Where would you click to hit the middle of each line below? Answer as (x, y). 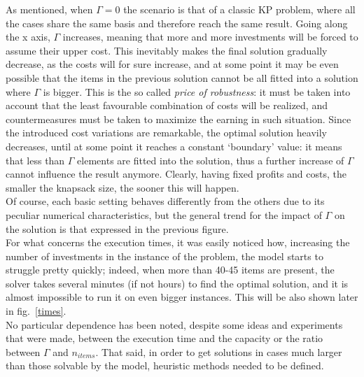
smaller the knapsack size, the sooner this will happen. (122, 187)
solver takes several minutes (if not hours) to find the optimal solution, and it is (177, 283)
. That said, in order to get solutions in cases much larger (219, 351)
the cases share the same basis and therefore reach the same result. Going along (177, 23)
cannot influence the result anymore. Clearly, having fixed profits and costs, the (176, 174)
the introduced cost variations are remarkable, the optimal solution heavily (166, 133)
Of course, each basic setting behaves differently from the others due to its (165, 201)
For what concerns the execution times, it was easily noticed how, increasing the (178, 242)
